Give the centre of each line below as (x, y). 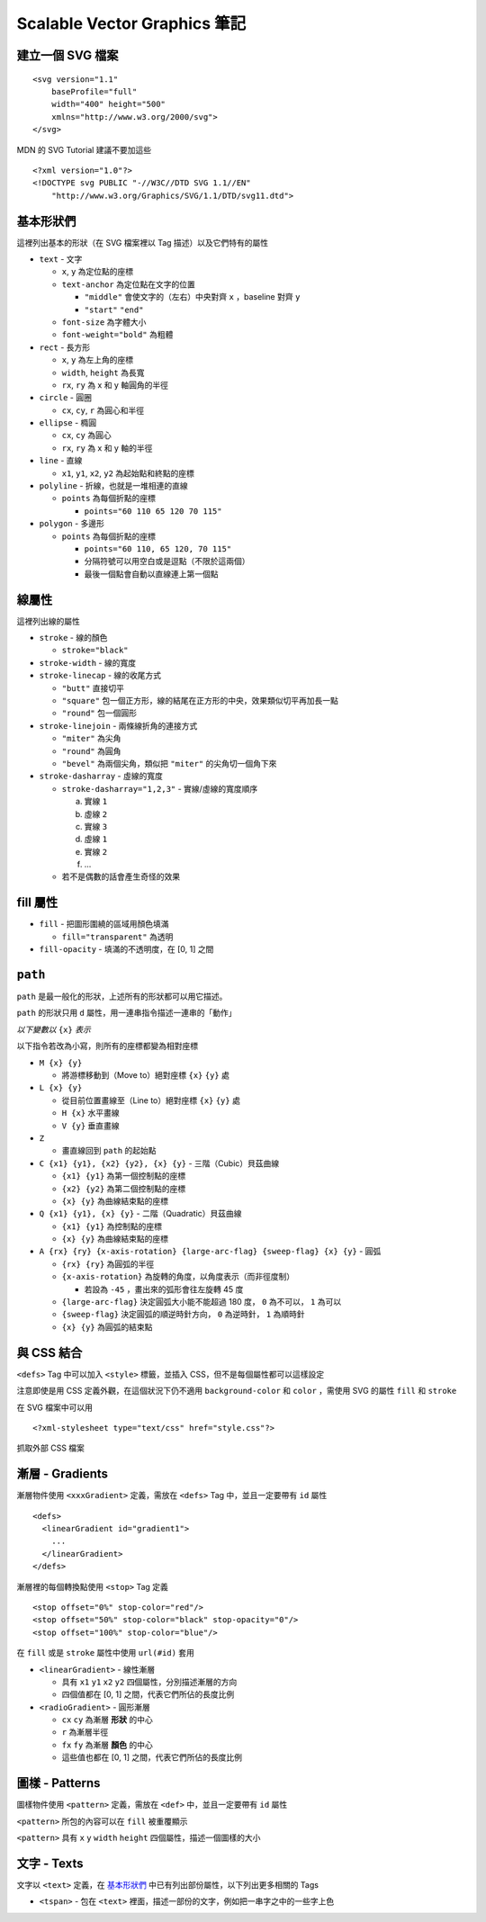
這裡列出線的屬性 (48, 621)
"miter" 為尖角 (91, 739)
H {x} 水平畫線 (91, 1113)
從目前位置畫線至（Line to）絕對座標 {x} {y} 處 (151, 1100)
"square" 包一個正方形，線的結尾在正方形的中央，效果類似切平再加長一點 (200, 701)
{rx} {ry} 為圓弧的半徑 (108, 1263)
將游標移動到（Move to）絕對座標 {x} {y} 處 (145, 1075)
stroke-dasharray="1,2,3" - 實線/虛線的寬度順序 (160, 788)
